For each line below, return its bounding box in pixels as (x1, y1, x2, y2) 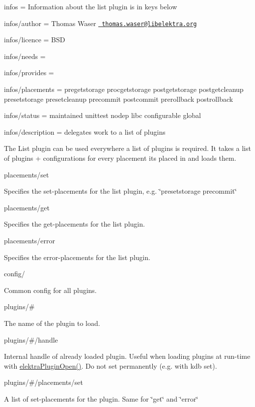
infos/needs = (4, 51, 46, 61)
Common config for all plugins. (4, 285, 97, 295)
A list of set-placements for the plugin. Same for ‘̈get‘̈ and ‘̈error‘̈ (4, 393, 198, 404)
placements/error (4, 235, 56, 245)
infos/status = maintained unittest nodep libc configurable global (4, 110, 201, 120)
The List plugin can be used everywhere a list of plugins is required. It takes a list (4, 143, 251, 153)
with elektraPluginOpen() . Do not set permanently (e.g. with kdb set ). (4, 360, 217, 371)
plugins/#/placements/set (4, 377, 83, 387)
